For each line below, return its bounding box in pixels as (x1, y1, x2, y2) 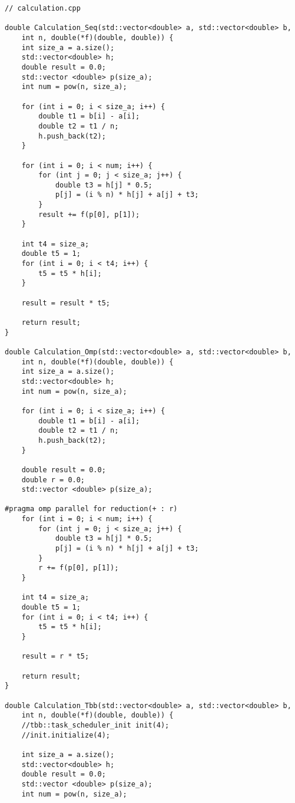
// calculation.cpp (5, 4, 81, 12)
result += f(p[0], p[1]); (38, 210, 140, 219)
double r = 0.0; (21, 475, 85, 484)
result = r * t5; (21, 652, 90, 661)
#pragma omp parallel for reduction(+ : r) (5, 505, 178, 514)
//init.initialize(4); (21, 730, 110, 739)
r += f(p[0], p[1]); (38, 564, 119, 572)
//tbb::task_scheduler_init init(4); (21, 720, 170, 729)
